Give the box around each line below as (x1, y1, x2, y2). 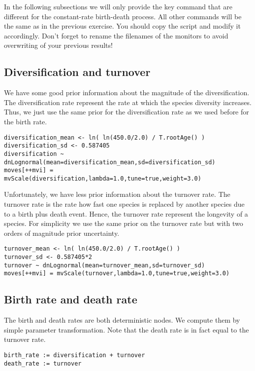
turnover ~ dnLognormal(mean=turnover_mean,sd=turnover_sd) (4, 261, 205, 269)
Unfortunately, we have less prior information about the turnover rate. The (4, 189, 230, 199)
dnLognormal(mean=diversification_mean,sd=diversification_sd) (4, 158, 216, 166)
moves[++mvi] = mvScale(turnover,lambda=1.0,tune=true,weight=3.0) (4, 270, 230, 277)
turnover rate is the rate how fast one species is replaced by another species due (4, 199, 245, 209)
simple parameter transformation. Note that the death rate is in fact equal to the (4, 324, 249, 334)
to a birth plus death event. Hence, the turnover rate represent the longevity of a (4, 208, 248, 219)
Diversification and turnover (4, 64, 151, 79)
